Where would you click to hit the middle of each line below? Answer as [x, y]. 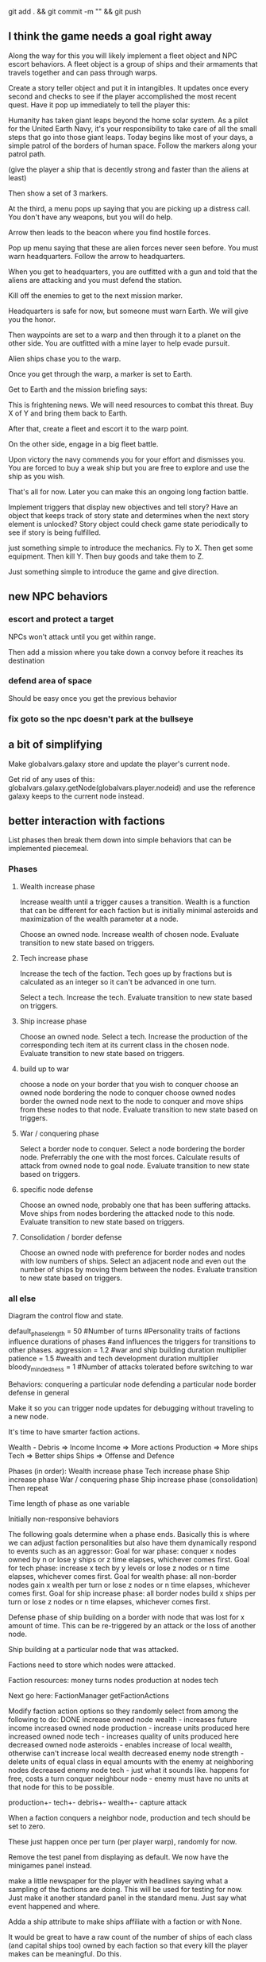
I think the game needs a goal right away [110, 36]
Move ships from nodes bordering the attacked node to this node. [127, 1213]
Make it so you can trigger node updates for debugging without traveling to [131, 1408]
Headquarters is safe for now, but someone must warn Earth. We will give [128, 311]
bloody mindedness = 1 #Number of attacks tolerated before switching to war [131, 1368]
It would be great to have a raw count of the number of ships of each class [130, 1937]
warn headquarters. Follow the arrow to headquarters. [97, 256]
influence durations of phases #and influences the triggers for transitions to [132, 1341]
